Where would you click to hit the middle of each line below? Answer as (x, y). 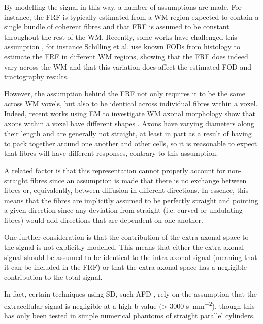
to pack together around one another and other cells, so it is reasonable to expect (131, 143)
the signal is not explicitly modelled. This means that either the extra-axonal (124, 247)
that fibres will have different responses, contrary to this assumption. (111, 153)
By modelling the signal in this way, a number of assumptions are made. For (123, 7)
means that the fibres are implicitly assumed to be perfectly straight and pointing (131, 200)
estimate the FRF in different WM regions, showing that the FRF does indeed (126, 56)
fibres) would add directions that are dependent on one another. (104, 220)
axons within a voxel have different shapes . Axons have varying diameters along (129, 123)
